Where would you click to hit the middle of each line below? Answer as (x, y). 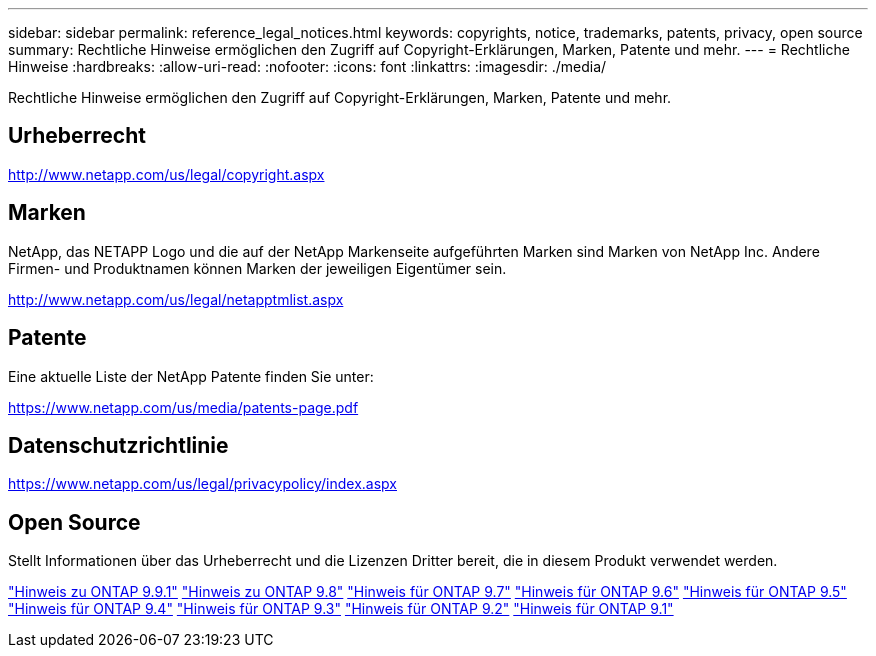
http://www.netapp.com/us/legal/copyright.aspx (166, 174)
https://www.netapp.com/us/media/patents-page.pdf (183, 407)
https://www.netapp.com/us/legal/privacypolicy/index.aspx (202, 484)
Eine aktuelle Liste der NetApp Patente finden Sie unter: (191, 376)
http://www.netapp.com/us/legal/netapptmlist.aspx (176, 299)
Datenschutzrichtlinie (118, 445)
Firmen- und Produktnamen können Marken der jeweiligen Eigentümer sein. (257, 268)
